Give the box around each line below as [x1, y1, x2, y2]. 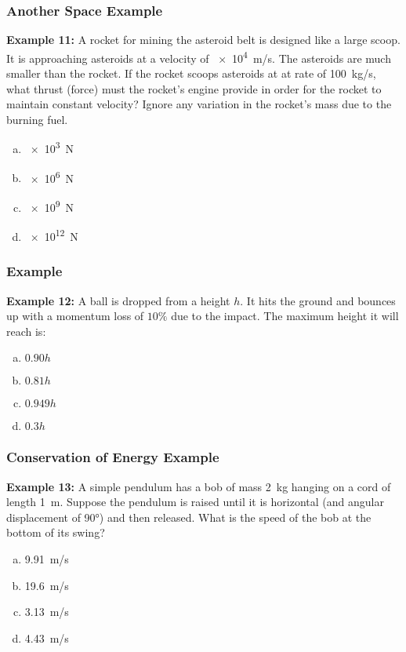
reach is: [6, 322, 46, 339]
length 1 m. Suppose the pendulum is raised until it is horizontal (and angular [6, 494, 384, 510]
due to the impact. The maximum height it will [171, 308, 399, 324]
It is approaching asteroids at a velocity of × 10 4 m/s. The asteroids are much [6, 47, 391, 66]
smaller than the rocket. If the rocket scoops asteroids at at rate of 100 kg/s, [6, 65, 376, 82]
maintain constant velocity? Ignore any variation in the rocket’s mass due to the [6, 96, 392, 112]
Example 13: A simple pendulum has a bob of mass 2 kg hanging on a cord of [6, 478, 391, 494]
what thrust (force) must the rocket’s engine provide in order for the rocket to [6, 80, 382, 97]
